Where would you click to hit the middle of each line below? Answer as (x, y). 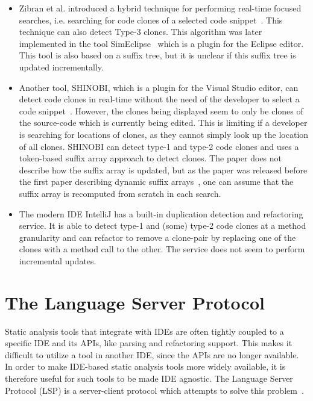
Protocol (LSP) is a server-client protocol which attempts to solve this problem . (154, 390)
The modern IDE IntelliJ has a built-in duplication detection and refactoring (161, 213)
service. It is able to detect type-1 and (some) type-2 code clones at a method (163, 225)
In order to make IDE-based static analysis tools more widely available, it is (145, 366)
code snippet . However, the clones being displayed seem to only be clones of (161, 110)
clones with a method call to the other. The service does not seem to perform (162, 249)
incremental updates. (58, 260)
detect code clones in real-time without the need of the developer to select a (159, 99)
